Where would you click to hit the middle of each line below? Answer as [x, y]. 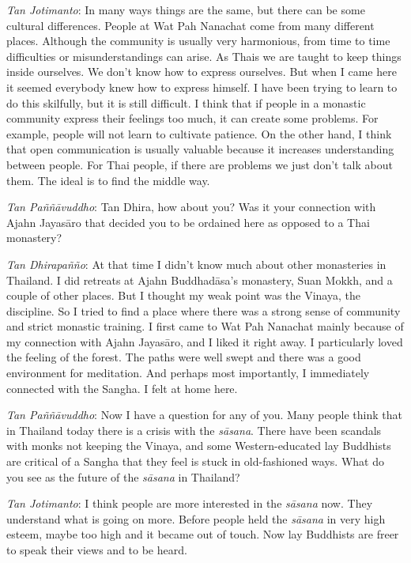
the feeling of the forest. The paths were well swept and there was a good [184, 357]
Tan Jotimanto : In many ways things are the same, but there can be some [186, 9]
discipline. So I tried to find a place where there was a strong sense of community [204, 310]
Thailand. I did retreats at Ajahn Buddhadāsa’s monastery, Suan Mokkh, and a [200, 280]
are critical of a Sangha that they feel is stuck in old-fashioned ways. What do [195, 461]
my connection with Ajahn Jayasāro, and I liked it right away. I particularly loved [205, 341]
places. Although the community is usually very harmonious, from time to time [198, 41]
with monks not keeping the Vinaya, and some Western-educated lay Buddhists [199, 446]
